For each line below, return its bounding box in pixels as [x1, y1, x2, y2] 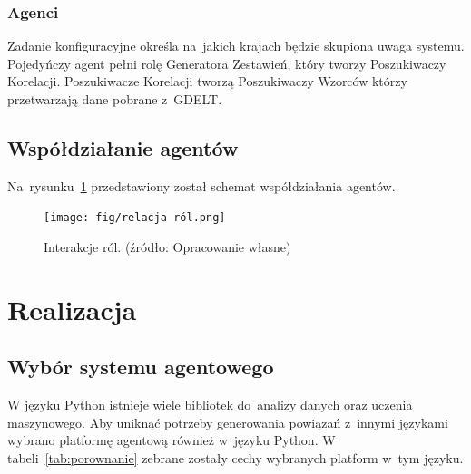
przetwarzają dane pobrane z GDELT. [7, 90, 222, 108]
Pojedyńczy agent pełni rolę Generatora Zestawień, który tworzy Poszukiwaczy [7, 53, 446, 73]
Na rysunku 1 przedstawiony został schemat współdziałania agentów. [7, 176, 396, 195]
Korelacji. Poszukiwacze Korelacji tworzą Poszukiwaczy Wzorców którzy [7, 72, 407, 91]
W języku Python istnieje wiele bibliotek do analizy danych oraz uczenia [7, 395, 413, 414]
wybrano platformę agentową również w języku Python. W [7, 430, 336, 450]
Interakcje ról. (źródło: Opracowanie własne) [44, 237, 291, 256]
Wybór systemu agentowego [7, 353, 274, 381]
